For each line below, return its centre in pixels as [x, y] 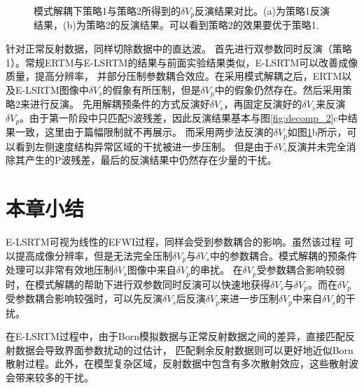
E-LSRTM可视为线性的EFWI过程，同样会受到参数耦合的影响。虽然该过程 [173, 242]
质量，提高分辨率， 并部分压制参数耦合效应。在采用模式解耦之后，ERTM [174, 76]
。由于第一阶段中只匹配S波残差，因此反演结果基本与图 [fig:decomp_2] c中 [184, 117]
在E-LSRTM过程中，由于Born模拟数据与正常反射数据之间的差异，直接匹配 [175, 336]
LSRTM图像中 [57, 89]
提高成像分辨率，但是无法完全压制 [93, 255]
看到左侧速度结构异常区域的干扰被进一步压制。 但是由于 [144, 146]
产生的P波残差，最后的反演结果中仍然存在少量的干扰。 [151, 160]
